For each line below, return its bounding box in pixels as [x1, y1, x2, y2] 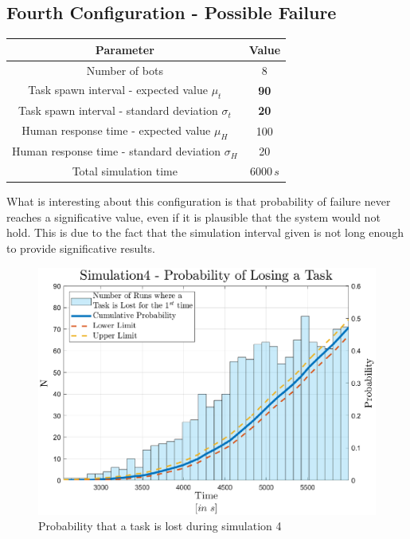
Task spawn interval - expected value [28, 81, 208, 98]
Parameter [95, 41, 154, 57]
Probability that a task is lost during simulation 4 [38, 517, 282, 534]
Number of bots [86, 61, 163, 78]
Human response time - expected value [21, 122, 211, 139]
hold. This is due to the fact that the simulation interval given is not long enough [6, 224, 404, 241]
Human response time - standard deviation [12, 143, 221, 159]
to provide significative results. [6, 240, 155, 257]
